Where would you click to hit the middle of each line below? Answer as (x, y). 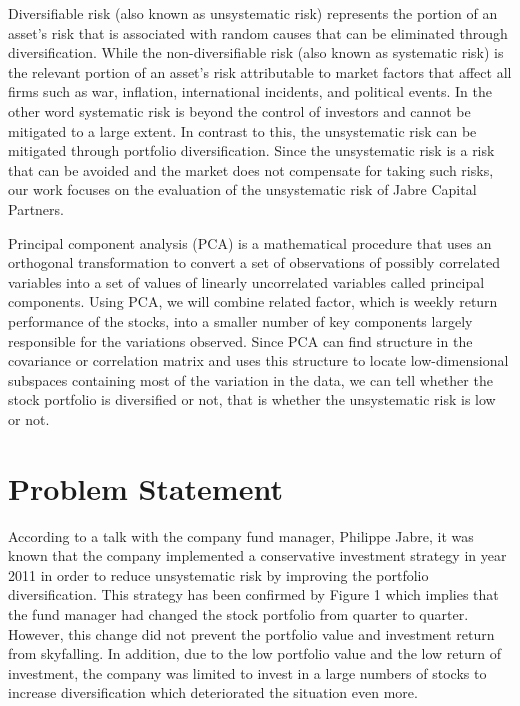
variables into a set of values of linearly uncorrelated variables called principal (246, 281)
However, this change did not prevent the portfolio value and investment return (251, 633)
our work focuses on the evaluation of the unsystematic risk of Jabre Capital (242, 189)
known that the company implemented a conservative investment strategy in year (257, 555)
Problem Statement (145, 487)
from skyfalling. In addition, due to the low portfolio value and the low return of (255, 653)
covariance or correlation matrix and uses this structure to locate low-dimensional (258, 360)
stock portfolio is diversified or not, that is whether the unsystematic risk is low (252, 399)
